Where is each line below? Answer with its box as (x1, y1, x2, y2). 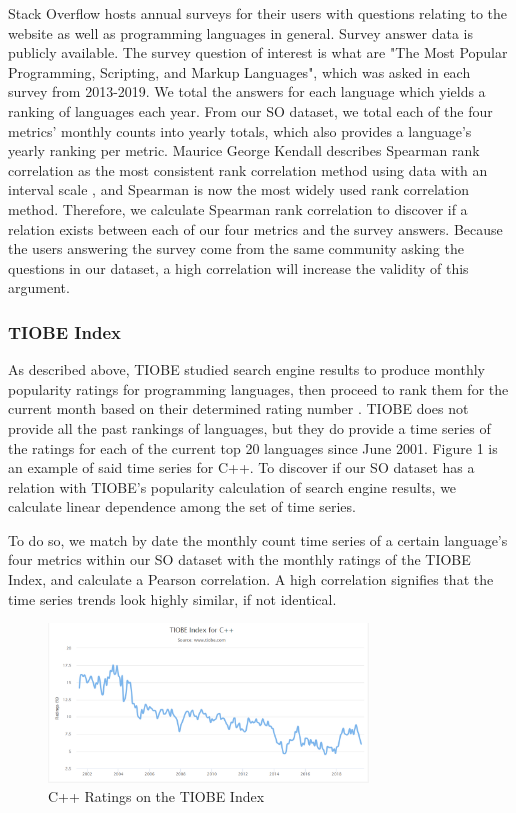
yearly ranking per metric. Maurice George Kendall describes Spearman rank (8, 140, 480, 161)
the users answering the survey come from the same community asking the (8, 238, 464, 259)
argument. (8, 277, 70, 298)
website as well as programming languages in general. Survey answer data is (8, 22, 473, 43)
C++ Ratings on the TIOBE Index (48, 786, 265, 807)
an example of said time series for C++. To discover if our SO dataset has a (8, 457, 475, 478)
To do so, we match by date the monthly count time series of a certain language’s (8, 529, 508, 550)
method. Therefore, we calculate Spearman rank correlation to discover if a (8, 198, 468, 219)
